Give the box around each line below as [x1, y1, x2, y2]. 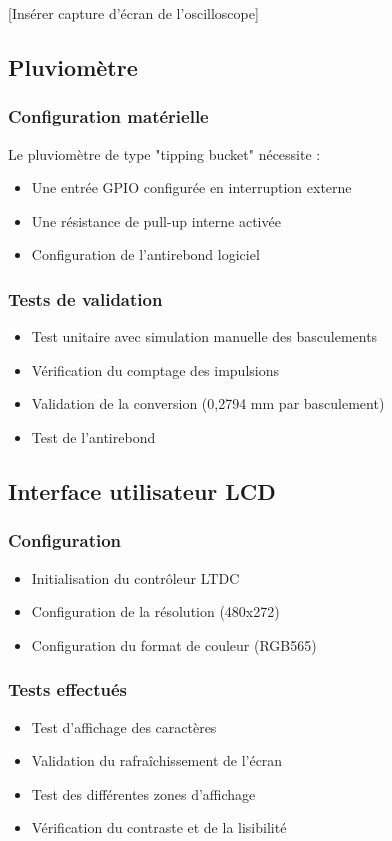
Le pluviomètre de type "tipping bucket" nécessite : [8, 143, 321, 164]
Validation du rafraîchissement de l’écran [31, 750, 283, 771]
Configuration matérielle [8, 104, 209, 129]
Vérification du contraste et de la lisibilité [31, 817, 287, 838]
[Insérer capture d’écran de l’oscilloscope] [8, 3, 259, 23]
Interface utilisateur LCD [8, 475, 276, 506]
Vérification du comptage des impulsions [31, 359, 280, 380]
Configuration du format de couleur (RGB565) [31, 634, 317, 655]
